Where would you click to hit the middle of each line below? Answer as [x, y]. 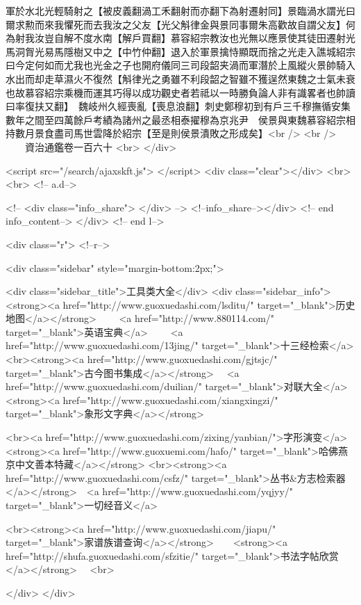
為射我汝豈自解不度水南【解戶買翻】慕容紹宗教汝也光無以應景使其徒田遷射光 [180, 38]
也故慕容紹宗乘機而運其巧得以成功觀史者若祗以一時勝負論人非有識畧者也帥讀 [180, 92]
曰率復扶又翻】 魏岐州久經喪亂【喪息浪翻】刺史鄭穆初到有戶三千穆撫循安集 [178, 106]
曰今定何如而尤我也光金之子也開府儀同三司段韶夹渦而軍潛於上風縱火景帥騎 [176, 65]
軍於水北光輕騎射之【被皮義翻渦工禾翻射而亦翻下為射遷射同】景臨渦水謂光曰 [180, 10]
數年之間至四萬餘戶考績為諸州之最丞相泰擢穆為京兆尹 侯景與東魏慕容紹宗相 [180, 119]
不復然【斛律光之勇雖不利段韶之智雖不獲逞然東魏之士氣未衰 [219, 78]
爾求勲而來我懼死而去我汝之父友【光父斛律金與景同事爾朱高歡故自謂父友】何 [180, 24]
